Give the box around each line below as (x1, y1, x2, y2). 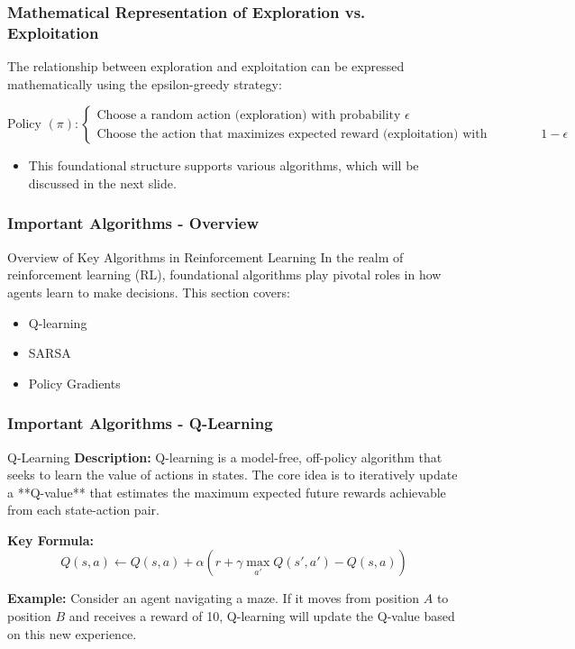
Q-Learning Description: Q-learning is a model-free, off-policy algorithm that (7, 447, 443, 466)
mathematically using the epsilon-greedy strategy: (7, 74, 282, 93)
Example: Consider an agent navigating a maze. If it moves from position (7, 589, 420, 608)
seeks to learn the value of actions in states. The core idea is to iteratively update (7, 465, 458, 484)
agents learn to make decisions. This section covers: (7, 282, 290, 301)
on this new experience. (7, 624, 137, 643)
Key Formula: (7, 530, 94, 549)
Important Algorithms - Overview (7, 212, 260, 234)
